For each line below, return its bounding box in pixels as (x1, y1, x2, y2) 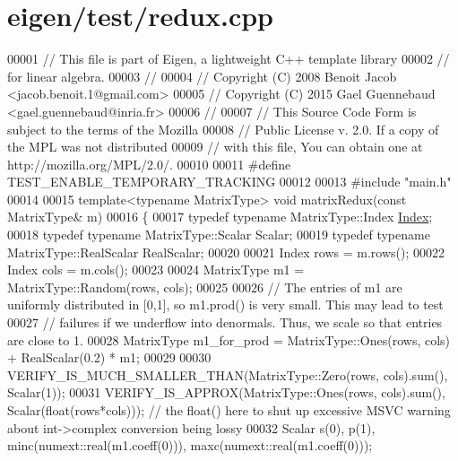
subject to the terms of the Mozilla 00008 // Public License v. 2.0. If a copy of (7, 119, 439, 138)
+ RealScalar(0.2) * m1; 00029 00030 (7, 348, 212, 367)
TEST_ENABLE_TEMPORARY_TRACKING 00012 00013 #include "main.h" (7, 172, 452, 191)
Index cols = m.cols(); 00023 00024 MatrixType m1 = (7, 260, 305, 279)
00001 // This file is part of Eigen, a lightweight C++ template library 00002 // (7, 49, 450, 68)
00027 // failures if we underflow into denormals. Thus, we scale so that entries (7, 313, 443, 332)
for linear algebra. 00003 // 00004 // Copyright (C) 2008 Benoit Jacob (7, 66, 397, 85)
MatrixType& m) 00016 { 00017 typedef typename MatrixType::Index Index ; (7, 207, 433, 226)
